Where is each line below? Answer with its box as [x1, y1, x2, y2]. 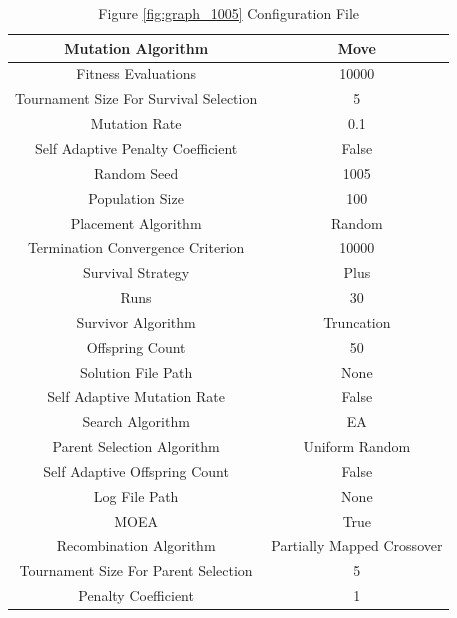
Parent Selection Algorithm [52, 436, 220, 457]
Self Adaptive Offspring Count [43, 460, 229, 481]
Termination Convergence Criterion [27, 237, 245, 258]
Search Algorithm [82, 411, 190, 432]
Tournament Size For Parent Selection [19, 560, 253, 581]
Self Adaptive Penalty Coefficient [34, 137, 238, 158]
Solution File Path [79, 361, 193, 382]
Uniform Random [303, 436, 411, 457]
